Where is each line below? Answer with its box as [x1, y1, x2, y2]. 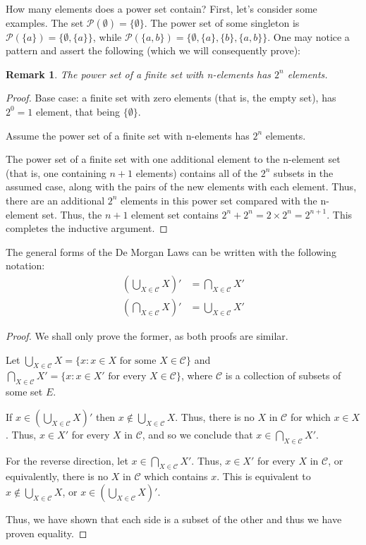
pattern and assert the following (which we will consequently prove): [6, 43, 301, 58]
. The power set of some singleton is [144, 15, 300, 30]
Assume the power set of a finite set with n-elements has [6, 128, 250, 142]
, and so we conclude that [142, 427, 253, 441]
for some [119, 355, 157, 366]
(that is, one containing [6, 165, 106, 180]
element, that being [36, 104, 121, 118]
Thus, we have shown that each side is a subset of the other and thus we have [6, 511, 342, 526]
